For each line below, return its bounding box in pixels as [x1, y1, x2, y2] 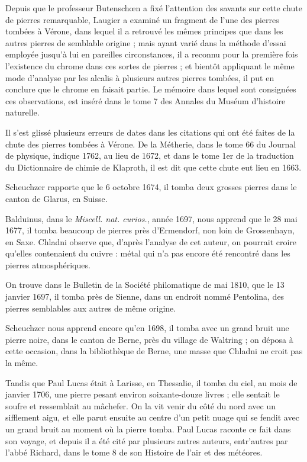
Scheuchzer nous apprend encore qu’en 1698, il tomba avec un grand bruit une [5, 322, 289, 334]
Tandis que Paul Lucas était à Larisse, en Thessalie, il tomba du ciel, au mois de [5, 376, 298, 389]
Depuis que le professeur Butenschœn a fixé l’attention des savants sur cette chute [5, 2, 302, 14]
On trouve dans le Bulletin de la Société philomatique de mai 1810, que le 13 [5, 278, 285, 291]
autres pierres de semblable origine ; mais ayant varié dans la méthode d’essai [5, 36, 286, 49]
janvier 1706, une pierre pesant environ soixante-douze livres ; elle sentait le [5, 388, 280, 400]
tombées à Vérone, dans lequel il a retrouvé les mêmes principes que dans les [5, 25, 283, 37]
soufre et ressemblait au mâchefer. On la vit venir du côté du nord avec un [5, 399, 276, 412]
